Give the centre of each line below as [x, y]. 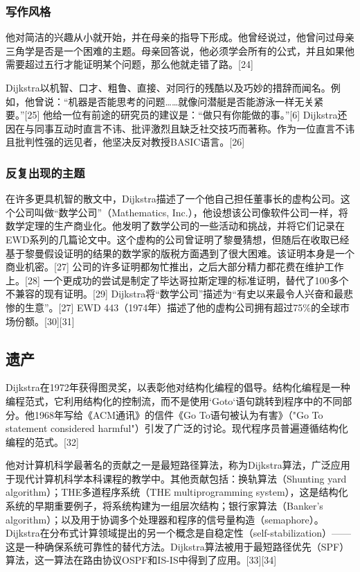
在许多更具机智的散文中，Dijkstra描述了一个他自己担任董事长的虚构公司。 [173, 199]
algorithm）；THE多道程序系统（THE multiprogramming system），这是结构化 [177, 492]
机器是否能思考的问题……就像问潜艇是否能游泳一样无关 [191, 101]
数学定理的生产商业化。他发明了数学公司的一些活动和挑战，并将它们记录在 [175, 226]
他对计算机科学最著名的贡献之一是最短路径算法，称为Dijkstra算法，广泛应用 [178, 465]
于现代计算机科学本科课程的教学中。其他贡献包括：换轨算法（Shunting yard [176, 478]
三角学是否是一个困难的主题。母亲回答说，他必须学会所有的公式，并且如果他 [180, 50]
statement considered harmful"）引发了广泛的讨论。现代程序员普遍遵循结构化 [177, 428]
